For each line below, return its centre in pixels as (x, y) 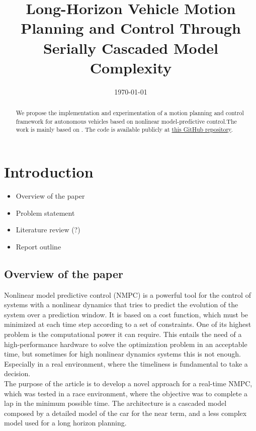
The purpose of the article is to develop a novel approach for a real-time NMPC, (128, 383)
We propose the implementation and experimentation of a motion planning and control (130, 113)
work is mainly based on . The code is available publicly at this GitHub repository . (124, 130)
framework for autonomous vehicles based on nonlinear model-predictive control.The (126, 121)
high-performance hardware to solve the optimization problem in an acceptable (126, 344)
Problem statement (45, 212)
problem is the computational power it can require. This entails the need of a (123, 334)
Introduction (49, 172)
